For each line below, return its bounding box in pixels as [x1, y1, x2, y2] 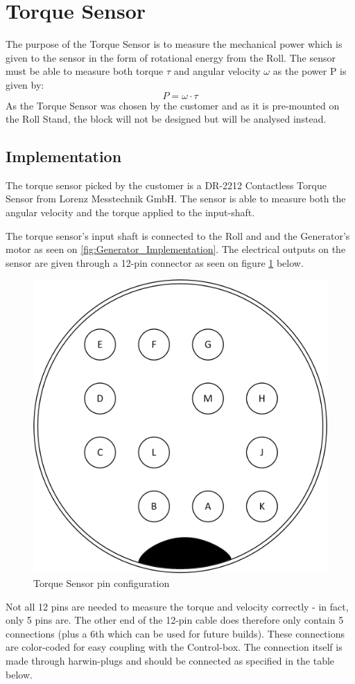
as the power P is [272, 64, 347, 78]
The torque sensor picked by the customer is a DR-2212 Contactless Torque [6, 177, 327, 192]
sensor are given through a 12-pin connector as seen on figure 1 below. [6, 255, 304, 270]
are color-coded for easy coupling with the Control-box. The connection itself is [6, 640, 343, 654]
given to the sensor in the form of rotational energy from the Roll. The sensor [6, 50, 336, 64]
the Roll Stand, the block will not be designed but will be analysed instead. [6, 112, 327, 126]
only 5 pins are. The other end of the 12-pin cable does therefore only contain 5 [6, 613, 344, 627]
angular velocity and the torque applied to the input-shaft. [6, 205, 255, 220]
